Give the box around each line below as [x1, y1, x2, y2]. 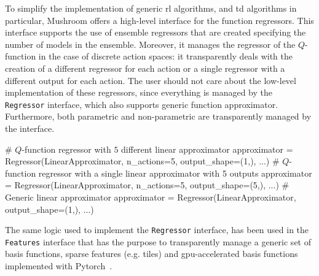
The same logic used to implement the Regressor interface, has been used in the [5, 223, 309, 236]
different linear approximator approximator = [121, 142, 293, 155]
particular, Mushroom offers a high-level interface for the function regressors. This [5, 13, 314, 26]
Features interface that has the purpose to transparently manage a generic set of [5, 235, 311, 248]
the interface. [5, 122, 55, 134]
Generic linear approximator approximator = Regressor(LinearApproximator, [5, 190, 296, 203]
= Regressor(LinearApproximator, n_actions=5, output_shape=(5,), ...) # [5, 178, 289, 191]
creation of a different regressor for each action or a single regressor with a [5, 61, 285, 74]
